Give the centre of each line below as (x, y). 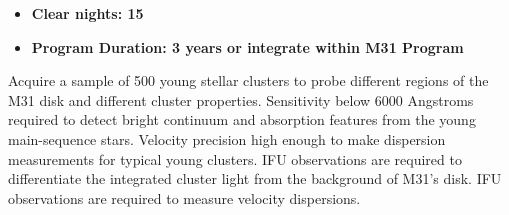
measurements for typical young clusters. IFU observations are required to (235, 158)
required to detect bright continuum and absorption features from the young (242, 119)
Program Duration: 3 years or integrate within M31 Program (247, 46)
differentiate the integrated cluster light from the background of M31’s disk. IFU (255, 178)
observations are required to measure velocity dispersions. (184, 197)
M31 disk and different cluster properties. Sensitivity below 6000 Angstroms (241, 99)
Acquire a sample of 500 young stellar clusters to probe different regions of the (248, 80)
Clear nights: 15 (87, 13)
